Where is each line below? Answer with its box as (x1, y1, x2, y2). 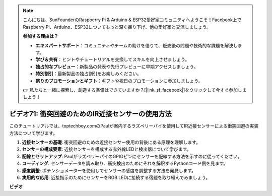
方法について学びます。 (9, 130, 58, 136)
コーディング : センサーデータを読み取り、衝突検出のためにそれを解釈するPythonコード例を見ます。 (22, 160, 228, 166)
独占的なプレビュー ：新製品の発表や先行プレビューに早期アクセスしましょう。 (35, 63, 198, 70)
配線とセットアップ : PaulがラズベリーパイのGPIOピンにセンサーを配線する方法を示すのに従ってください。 (22, 153, 242, 159)
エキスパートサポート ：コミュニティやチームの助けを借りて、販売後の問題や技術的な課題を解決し (35, 42, 238, 48)
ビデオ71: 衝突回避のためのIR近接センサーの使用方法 (9, 110, 172, 118)
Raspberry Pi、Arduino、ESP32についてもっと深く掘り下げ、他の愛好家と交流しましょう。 (23, 24, 211, 30)
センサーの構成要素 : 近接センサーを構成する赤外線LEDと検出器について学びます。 (22, 146, 191, 152)
